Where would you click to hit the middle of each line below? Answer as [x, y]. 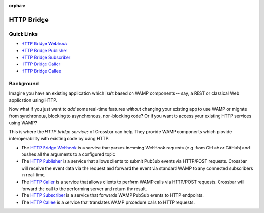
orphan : [17, 6]
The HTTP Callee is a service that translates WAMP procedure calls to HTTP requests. [108, 202]
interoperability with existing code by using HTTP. [59, 139]
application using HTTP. [33, 100]
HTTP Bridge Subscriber [46, 57]
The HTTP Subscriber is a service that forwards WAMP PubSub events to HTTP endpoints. [112, 195]
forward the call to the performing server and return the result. [84, 189]
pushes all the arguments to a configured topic [68, 154]
